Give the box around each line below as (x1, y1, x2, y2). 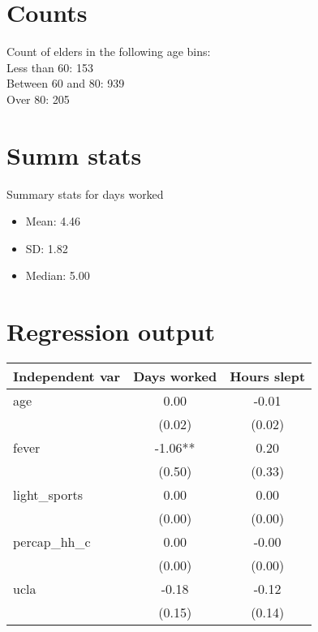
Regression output (6, 315, 215, 348)
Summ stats (6, 138, 142, 171)
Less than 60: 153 (6, 58, 93, 75)
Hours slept (230, 367, 306, 386)
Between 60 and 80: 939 (6, 75, 125, 92)
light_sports (13, 485, 84, 505)
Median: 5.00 (25, 267, 90, 284)
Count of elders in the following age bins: (6, 43, 211, 60)
